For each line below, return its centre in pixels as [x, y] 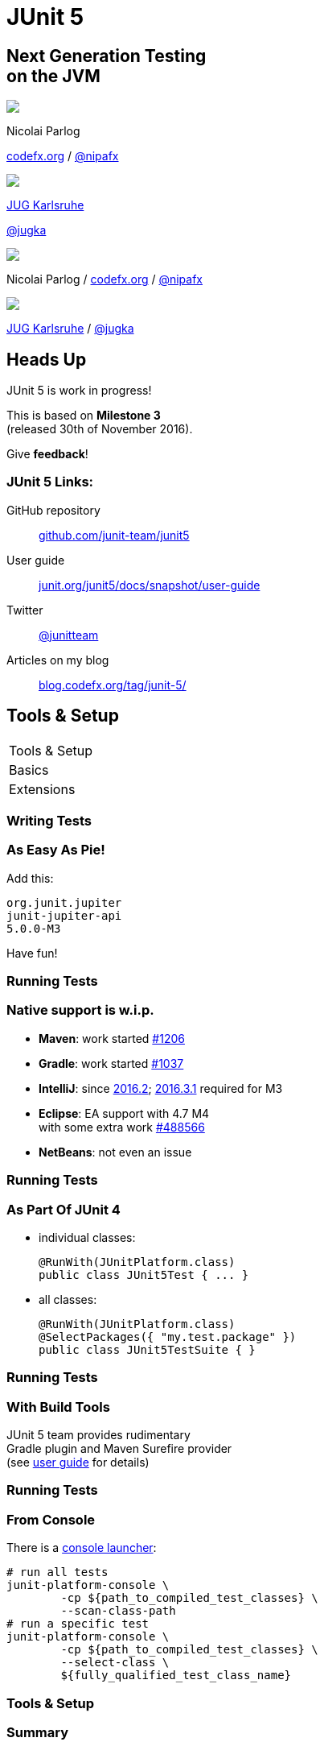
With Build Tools [58, 1407]
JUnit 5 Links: [50, 482]
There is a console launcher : [82, 1548]
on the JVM [53, 76]
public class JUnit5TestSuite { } [147, 1349]
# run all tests [57, 1572]
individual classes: [87, 1237]
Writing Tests [49, 820]
